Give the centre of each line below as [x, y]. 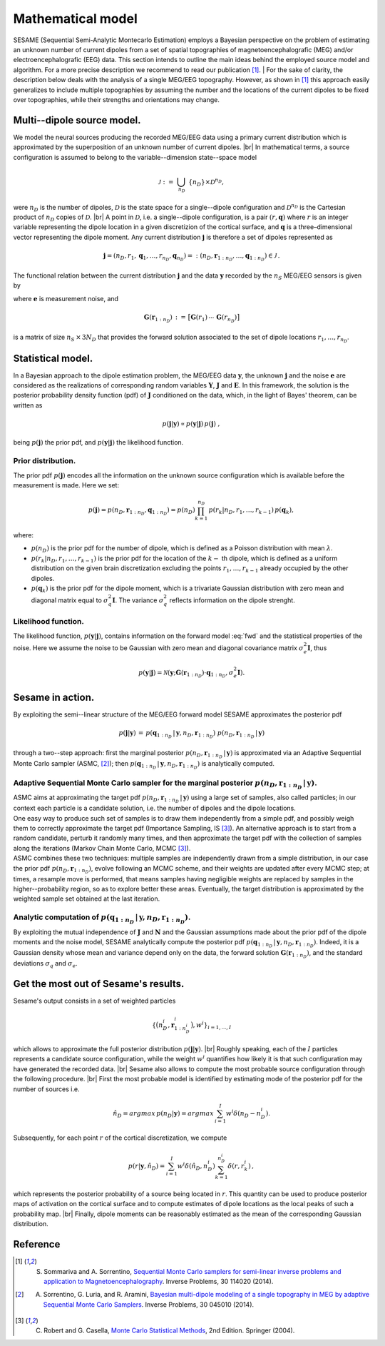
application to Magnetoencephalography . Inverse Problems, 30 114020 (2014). [159, 1281]
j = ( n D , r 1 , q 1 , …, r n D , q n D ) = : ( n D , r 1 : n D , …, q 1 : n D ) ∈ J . [192, 257]
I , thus [317, 648]
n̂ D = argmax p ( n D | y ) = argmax [163, 1114]
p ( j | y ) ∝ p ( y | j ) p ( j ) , [191, 424]
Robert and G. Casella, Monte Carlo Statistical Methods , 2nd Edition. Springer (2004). [169, 1330]
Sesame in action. [54, 697]
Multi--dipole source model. [77, 120]
